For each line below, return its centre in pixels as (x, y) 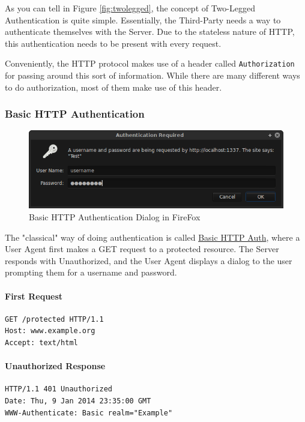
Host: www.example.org (50, 331)
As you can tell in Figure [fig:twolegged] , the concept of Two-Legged (130, 8)
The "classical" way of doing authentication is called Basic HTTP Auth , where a (152, 237)
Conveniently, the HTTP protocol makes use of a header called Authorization (150, 63)
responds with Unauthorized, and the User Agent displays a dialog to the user (149, 260)
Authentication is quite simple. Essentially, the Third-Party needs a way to (143, 20)
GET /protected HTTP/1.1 (54, 319)
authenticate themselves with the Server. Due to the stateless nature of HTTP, (150, 32)
